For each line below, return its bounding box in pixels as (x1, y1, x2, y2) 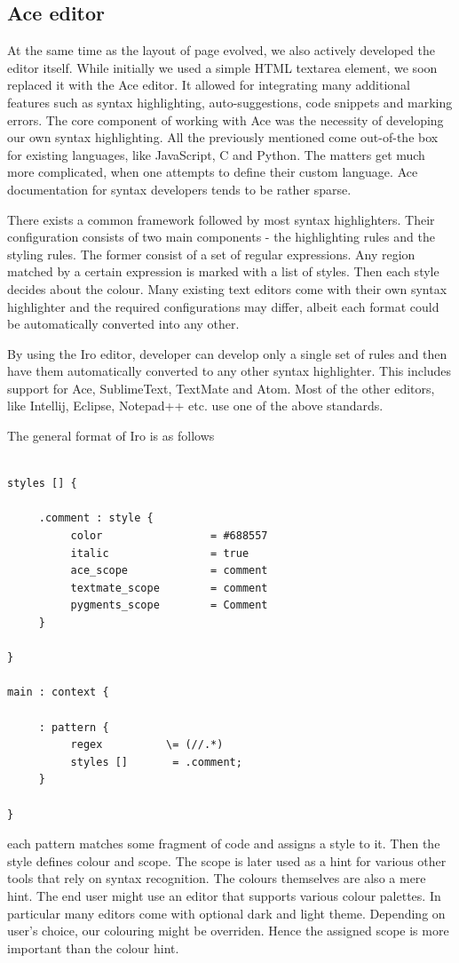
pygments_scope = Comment (70, 599, 268, 612)
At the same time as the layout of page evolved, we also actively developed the (7, 41, 435, 60)
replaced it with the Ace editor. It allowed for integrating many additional (7, 76, 411, 94)
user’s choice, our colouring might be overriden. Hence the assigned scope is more (7, 921, 449, 940)
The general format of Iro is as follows (7, 426, 215, 445)
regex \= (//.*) (70, 738, 224, 752)
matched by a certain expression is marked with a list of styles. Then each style (7, 262, 439, 281)
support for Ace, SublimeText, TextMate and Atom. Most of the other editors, (7, 378, 435, 397)
